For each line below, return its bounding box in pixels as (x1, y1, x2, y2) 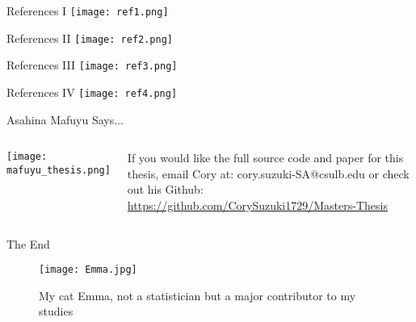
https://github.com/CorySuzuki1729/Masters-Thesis (127, 197, 388, 213)
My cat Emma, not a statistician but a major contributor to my (39, 286, 356, 303)
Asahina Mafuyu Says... (6, 111, 124, 128)
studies (39, 303, 74, 320)
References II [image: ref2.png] (6, 29, 173, 46)
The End (6, 235, 50, 252)
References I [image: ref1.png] (6, 2, 169, 19)
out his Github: (127, 181, 204, 198)
